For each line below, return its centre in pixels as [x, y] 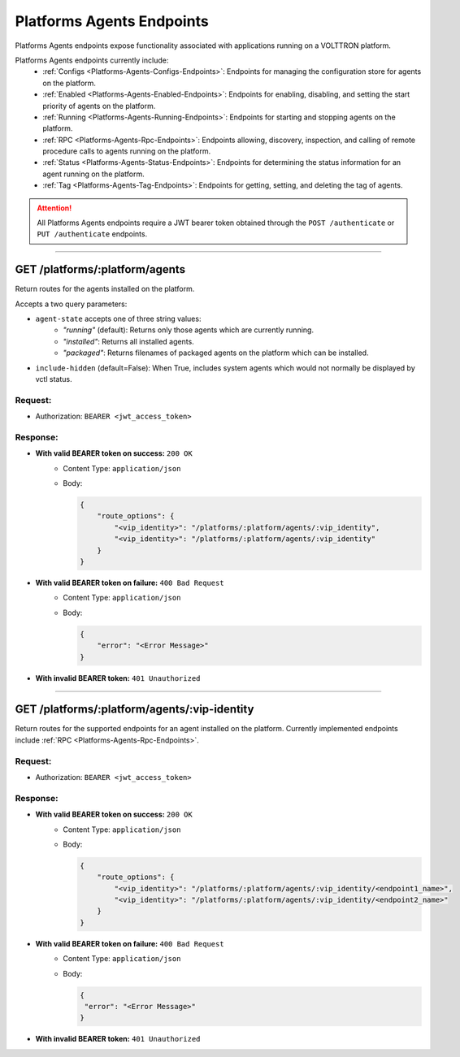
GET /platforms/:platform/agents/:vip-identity [135, 710]
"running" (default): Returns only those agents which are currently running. [189, 330]
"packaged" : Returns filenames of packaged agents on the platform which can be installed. [216, 353]
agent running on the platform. [94, 174]
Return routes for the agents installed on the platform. [105, 289]
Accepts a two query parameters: [71, 304]
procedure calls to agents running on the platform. [127, 151]
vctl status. [54, 379]
